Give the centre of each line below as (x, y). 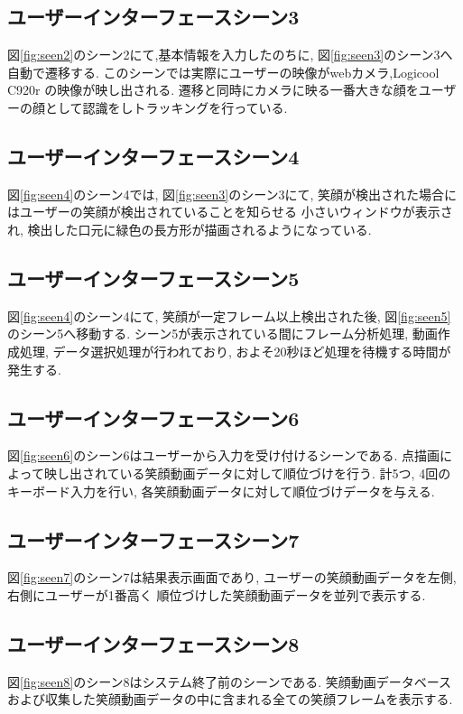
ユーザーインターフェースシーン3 (153, 17)
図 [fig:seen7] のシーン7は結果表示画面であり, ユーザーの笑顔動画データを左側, (232, 577)
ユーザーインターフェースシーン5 (153, 278)
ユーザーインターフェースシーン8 (153, 643)
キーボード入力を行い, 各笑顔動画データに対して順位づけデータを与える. (221, 491)
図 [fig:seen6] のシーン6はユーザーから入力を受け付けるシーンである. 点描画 (223, 455)
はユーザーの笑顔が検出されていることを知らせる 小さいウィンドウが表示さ (230, 212)
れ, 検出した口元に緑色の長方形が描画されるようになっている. (190, 229)
